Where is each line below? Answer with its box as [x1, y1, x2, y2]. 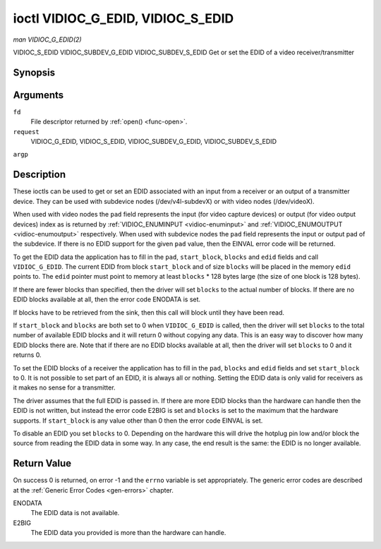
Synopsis [13, 66, 56, 78]
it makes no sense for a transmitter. [13, 383, 116, 392]
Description [13, 169, 66, 181]
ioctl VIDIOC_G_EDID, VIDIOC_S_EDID [13, 11, 234, 26]
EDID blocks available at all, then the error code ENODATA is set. [13, 295, 201, 303]
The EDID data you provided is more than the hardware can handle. [30, 529, 226, 537]
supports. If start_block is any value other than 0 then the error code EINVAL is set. [13, 416, 263, 425]
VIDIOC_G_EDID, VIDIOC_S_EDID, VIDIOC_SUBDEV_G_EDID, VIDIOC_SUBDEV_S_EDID [30, 138, 277, 146]
